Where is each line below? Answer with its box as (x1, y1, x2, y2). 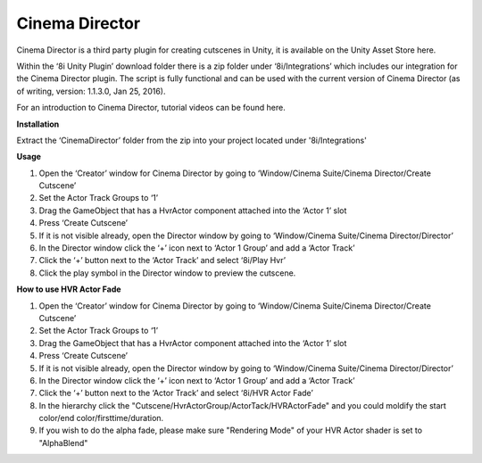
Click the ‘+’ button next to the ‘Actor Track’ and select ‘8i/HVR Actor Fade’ (38, 388, 314, 399)
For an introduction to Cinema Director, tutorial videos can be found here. (16, 103, 286, 113)
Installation (16, 119, 60, 129)
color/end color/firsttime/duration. (38, 413, 164, 424)
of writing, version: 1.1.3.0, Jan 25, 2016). (16, 86, 166, 96)
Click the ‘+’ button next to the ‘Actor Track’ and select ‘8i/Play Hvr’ (38, 255, 286, 266)
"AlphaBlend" (38, 437, 88, 448)
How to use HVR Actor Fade (16, 284, 121, 294)
